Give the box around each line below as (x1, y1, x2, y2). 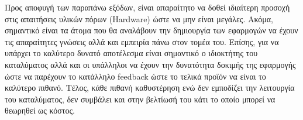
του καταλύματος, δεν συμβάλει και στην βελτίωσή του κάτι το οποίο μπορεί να (5, 92, 276, 105)
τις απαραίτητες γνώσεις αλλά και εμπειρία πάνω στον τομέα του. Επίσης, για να (5, 35, 279, 47)
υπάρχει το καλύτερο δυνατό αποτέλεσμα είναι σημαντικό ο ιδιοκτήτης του (5, 47, 258, 59)
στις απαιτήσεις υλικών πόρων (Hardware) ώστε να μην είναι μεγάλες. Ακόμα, (5, 12, 273, 25)
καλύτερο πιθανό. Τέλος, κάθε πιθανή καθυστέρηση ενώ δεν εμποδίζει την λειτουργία (5, 81, 295, 94)
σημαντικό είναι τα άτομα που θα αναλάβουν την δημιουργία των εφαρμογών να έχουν (5, 24, 298, 36)
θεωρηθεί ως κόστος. (5, 104, 75, 116)
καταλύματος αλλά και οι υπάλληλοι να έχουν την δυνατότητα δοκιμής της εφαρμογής (5, 58, 296, 70)
